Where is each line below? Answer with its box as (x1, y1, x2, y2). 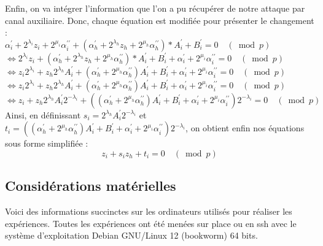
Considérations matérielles (5, 176, 176, 195)
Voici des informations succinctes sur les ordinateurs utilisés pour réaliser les (5, 205, 292, 218)
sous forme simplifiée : (5, 137, 88, 150)
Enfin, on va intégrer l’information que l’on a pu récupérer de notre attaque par (5, 2, 305, 14)
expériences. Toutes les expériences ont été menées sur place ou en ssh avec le (5, 217, 297, 229)
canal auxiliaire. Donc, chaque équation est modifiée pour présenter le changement (5, 13, 314, 26)
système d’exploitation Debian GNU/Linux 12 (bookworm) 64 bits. (5, 229, 258, 242)
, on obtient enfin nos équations (185, 121, 305, 134)
